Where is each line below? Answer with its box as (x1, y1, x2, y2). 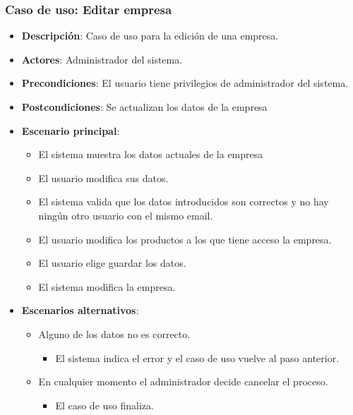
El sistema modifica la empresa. (38, 279, 176, 294)
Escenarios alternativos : (21, 303, 139, 318)
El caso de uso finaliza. (55, 397, 154, 412)
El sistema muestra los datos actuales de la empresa (38, 147, 263, 162)
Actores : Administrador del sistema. (21, 52, 183, 66)
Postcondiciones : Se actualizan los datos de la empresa (21, 100, 268, 114)
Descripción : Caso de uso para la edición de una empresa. (21, 28, 279, 43)
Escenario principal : (21, 123, 120, 138)
